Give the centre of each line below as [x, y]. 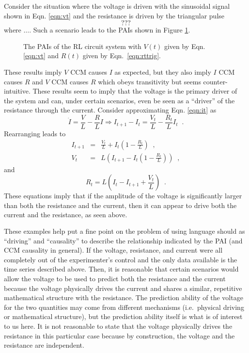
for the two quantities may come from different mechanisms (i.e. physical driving [124, 307]
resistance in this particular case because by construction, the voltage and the [119, 335]
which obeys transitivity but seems [149, 81]
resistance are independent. [44, 345]
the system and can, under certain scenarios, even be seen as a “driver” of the [119, 100]
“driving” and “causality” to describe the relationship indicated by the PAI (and [123, 240]
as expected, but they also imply [163, 72]
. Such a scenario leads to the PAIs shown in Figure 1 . [110, 30]
